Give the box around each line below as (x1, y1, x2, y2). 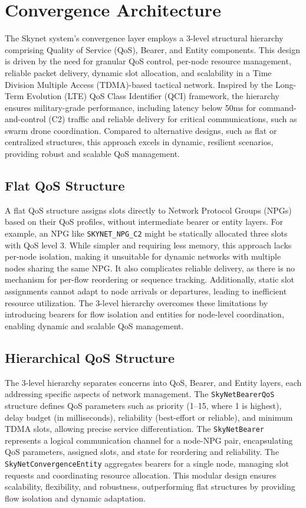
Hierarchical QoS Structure (5, 348, 175, 366)
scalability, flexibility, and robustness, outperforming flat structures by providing (5, 480, 295, 493)
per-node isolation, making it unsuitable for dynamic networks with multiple (5, 250, 281, 263)
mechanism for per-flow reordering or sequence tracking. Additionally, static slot (5, 273, 294, 286)
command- (258, 101, 297, 113)
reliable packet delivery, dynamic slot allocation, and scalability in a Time (5, 66, 272, 78)
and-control (5, 113, 46, 125)
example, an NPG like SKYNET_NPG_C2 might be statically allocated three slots (5, 227, 288, 240)
